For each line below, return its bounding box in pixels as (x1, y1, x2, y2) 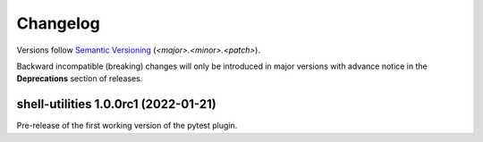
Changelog (16, 13, 100, 33)
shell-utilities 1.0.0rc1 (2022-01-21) (16, 96, 216, 112)
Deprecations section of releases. (16, 73, 143, 84)
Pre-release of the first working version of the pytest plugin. (16, 121, 238, 131)
